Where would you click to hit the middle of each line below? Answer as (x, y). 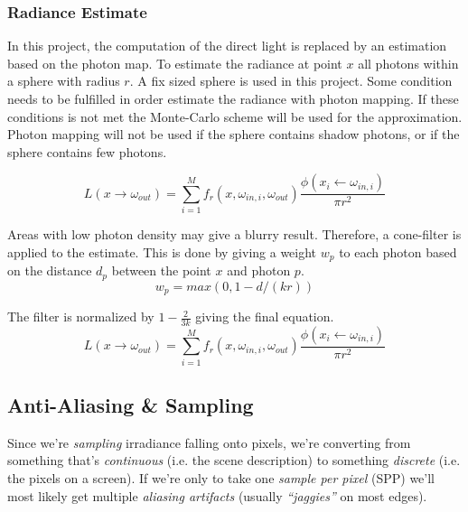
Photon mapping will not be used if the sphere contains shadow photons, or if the (234, 134)
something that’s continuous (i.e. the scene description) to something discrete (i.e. (234, 460)
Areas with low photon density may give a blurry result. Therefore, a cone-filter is (234, 234)
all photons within (408, 63)
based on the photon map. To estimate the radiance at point (175, 63)
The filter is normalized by (81, 317)
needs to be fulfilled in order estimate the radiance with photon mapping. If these (233, 98)
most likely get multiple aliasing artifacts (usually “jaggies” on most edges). (217, 495)
